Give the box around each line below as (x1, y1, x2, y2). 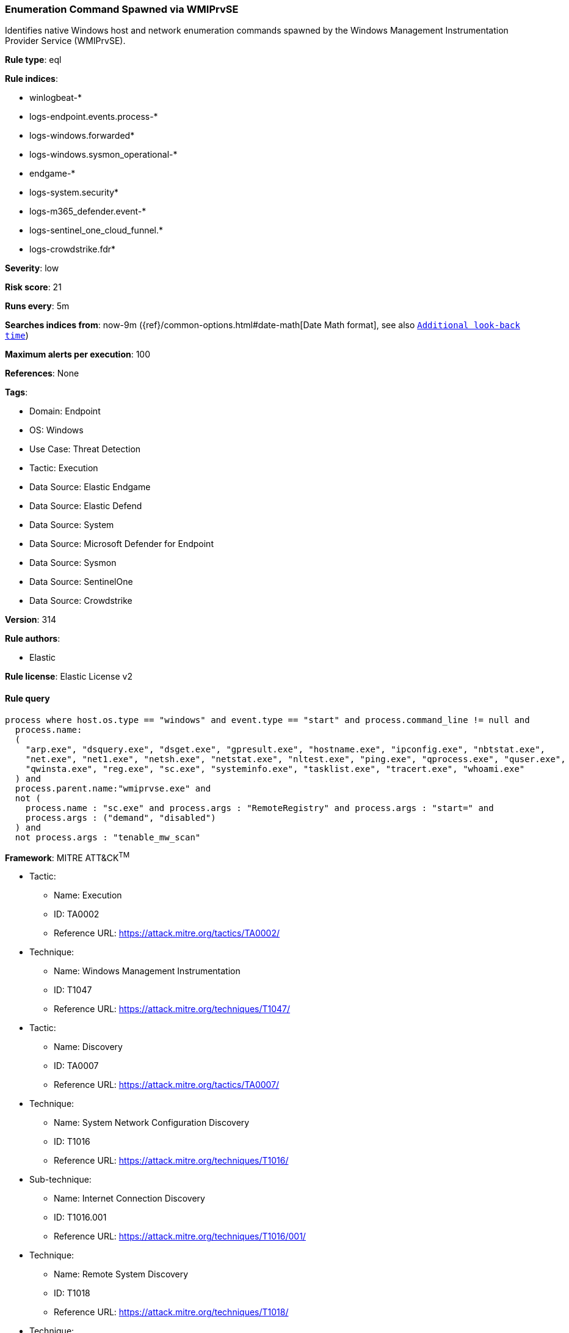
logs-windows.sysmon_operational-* (29, 149, 178, 160)
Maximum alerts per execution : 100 (5, 349, 151, 360)
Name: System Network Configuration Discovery (54, 1117, 250, 1128)
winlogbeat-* (29, 92, 82, 103)
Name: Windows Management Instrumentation (54, 966, 241, 977)
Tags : (5, 387, 28, 398)
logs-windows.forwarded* (29, 130, 135, 141)
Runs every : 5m (5, 301, 70, 312)
